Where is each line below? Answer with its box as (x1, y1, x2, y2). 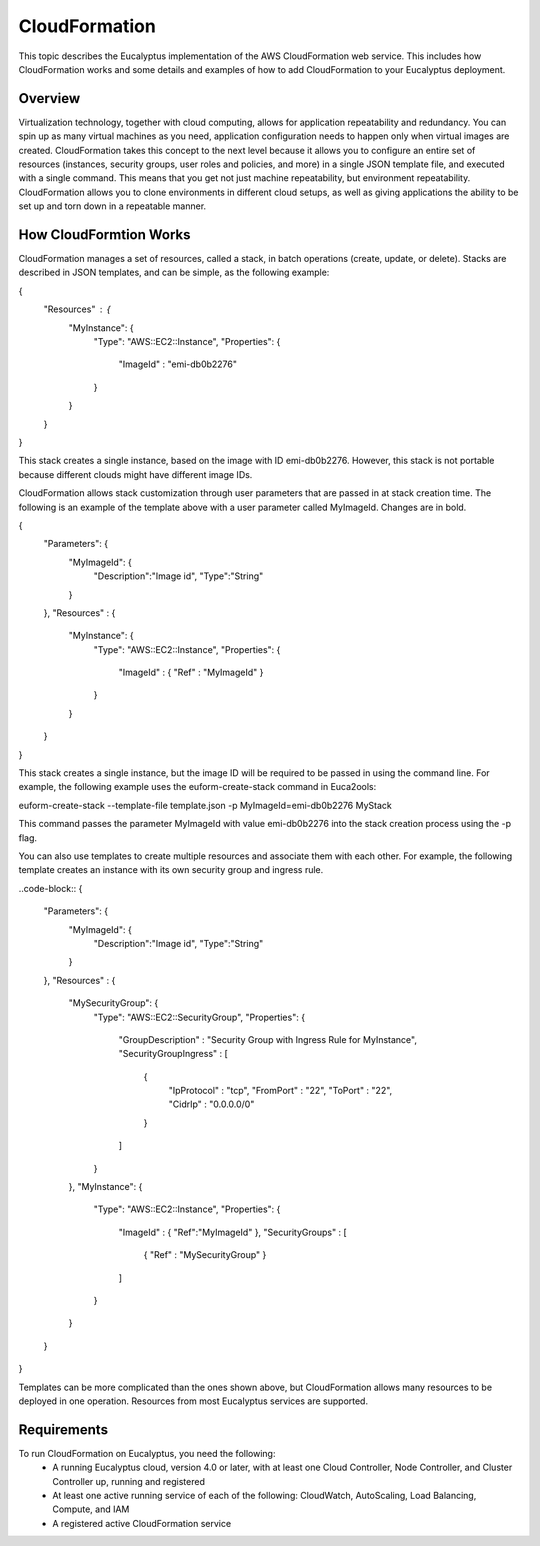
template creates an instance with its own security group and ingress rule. (18, 864, 324, 876)
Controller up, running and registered (52, 1475, 205, 1487)
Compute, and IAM (52, 1503, 130, 1515)
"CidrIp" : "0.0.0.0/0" (168, 1098, 255, 1110)
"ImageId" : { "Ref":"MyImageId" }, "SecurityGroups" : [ (118, 1226, 347, 1238)
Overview (18, 90, 81, 107)
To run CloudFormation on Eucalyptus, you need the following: (18, 1447, 276, 1459)
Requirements (18, 1421, 109, 1438)
